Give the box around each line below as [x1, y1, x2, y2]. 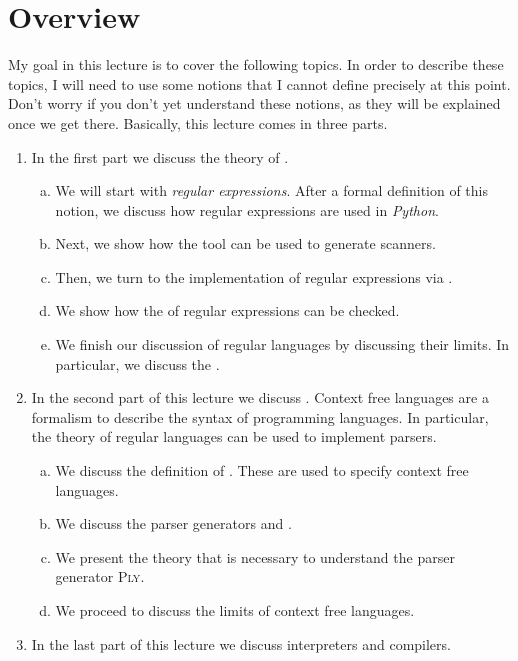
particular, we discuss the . [55, 353, 220, 374]
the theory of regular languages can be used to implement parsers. [31, 426, 437, 447]
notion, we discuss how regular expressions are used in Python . [55, 199, 439, 220]
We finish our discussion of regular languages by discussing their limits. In [55, 334, 510, 355]
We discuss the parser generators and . [55, 513, 292, 534]
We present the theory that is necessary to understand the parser [55, 546, 455, 567]
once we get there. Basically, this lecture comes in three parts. [8, 112, 388, 133]
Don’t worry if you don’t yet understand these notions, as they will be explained [8, 93, 501, 114]
